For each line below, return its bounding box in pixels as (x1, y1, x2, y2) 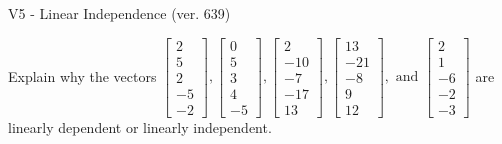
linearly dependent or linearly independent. (8, 116, 272, 137)
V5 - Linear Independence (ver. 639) (8, 3, 231, 23)
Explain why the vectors (8, 65, 157, 86)
